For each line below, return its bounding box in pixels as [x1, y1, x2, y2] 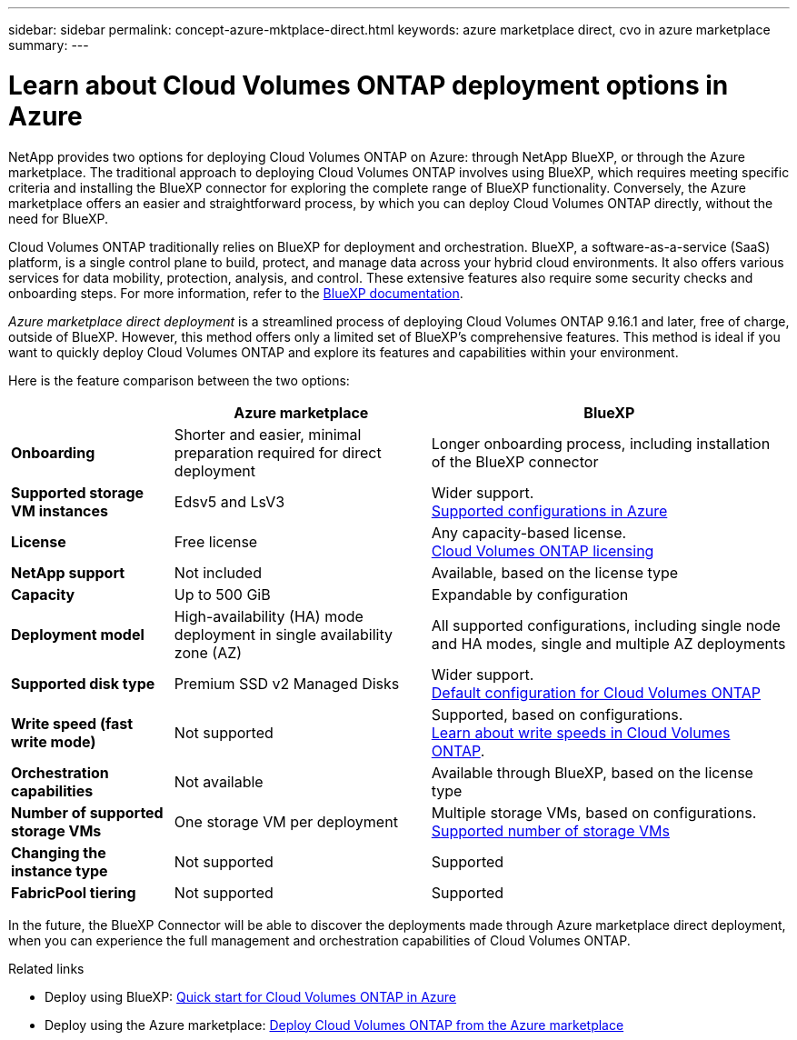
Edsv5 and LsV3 [174, 492, 285, 511]
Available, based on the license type [431, 563, 679, 582]
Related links [8, 960, 85, 976]
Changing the [11, 843, 106, 862]
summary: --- [8, 37, 89, 53]
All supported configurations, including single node [431, 615, 781, 635]
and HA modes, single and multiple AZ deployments [431, 634, 786, 653]
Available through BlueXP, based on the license [431, 763, 753, 782]
